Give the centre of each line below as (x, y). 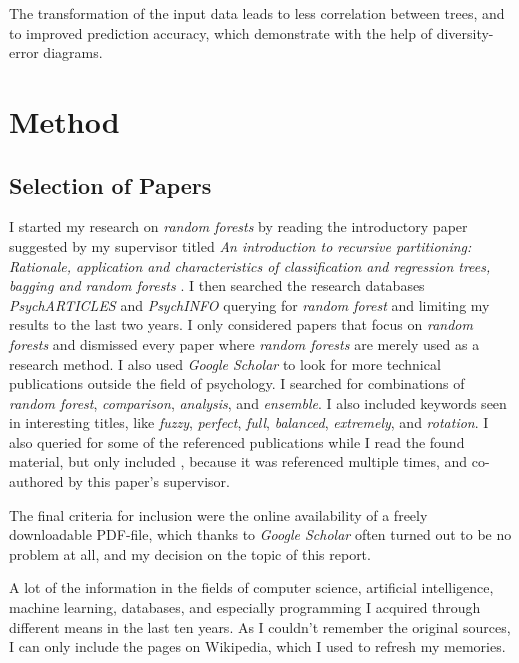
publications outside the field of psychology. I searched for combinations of (237, 383)
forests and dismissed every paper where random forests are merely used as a (244, 343)
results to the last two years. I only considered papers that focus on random (241, 324)
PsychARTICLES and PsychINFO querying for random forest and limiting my (249, 304)
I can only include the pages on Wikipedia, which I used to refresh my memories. (257, 646)
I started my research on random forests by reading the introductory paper (238, 226)
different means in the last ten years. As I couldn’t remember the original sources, (260, 626)
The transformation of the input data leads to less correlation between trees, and (257, 13)
